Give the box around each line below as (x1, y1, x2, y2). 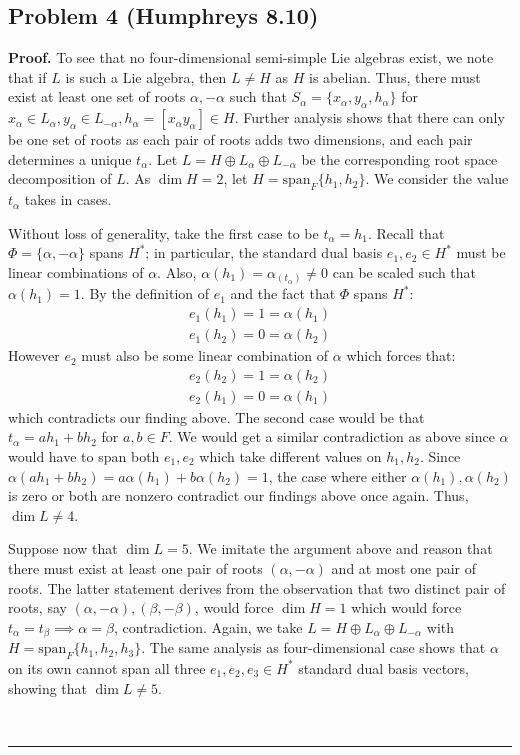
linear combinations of (8, 261, 144, 282)
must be (456, 242, 506, 263)
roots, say (8, 597, 67, 618)
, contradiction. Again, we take (113, 616, 303, 637)
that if (8, 66, 47, 87)
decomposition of (8, 168, 112, 189)
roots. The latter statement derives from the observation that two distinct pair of (8, 577, 506, 598)
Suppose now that (8, 538, 118, 559)
